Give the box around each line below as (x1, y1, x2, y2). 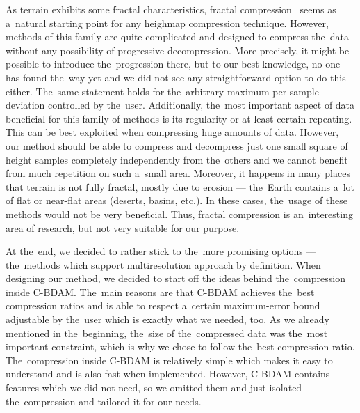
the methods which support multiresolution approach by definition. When (6, 257, 321, 272)
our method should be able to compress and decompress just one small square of (6, 138, 348, 153)
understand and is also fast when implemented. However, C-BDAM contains (6, 366, 330, 381)
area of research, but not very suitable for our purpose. (6, 220, 240, 235)
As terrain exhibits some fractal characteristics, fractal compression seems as (6, 2, 336, 16)
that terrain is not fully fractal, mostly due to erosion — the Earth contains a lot (6, 179, 355, 194)
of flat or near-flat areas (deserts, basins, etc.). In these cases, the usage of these (6, 193, 348, 208)
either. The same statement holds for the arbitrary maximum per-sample (6, 84, 319, 98)
